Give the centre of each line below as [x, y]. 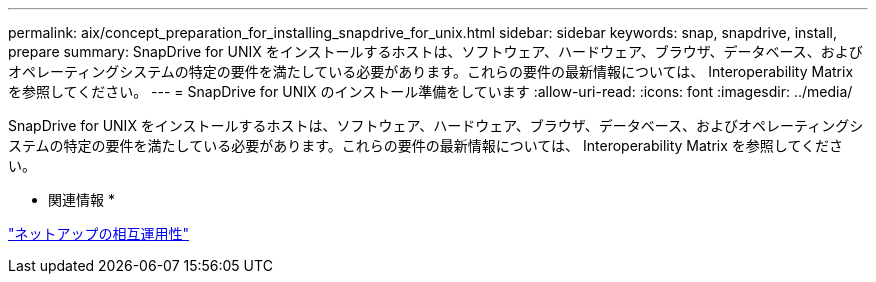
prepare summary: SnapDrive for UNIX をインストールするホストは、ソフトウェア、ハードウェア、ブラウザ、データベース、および [435, 51]
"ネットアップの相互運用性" [99, 233]
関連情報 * [81, 199]
